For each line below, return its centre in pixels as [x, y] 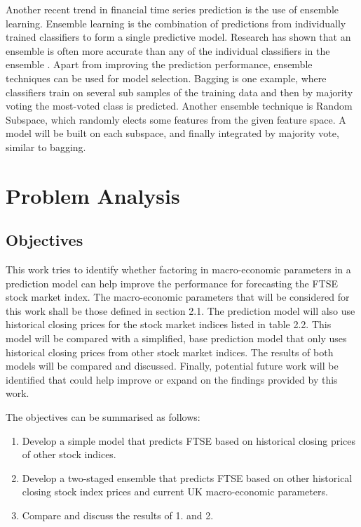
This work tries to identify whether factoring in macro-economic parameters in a [178, 269]
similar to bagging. [46, 147]
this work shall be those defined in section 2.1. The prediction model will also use [180, 310]
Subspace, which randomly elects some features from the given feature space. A [176, 119]
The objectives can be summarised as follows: [103, 417]
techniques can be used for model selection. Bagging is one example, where [166, 78]
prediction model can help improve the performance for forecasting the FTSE [172, 283]
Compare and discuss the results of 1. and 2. [118, 515]
